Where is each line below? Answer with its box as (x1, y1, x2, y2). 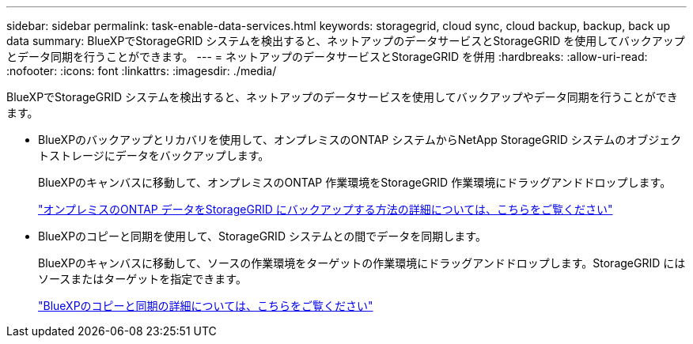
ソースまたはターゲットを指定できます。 (38, 272, 247, 285)
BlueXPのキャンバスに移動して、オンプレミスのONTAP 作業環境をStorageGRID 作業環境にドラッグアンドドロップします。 (38, 176, 672, 189)
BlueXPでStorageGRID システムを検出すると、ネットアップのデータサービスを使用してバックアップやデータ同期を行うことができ (6, 90, 678, 104)
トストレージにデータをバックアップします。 (38, 149, 270, 162)
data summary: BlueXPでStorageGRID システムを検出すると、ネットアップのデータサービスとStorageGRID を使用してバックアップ (6, 34, 685, 47)
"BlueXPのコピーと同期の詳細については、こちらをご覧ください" (38, 299, 373, 312)
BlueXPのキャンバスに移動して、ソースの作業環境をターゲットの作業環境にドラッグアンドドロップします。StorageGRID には (38, 256, 686, 270)
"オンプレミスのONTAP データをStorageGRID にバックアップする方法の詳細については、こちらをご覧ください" (38, 202, 613, 216)
